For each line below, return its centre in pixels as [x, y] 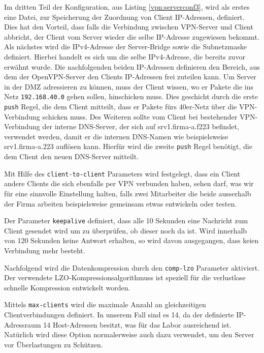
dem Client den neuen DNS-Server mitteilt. [72, 156]
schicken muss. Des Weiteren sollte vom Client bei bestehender [140, 116]
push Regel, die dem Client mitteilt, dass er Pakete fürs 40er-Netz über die [121, 106]
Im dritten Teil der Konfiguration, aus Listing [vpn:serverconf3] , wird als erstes [127, 7]
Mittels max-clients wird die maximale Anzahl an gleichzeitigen [105, 304]
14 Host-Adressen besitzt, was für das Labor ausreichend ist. [137, 324]
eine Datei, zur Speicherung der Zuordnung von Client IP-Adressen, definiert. [124, 17]
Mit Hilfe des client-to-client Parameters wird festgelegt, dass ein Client [122, 173]
